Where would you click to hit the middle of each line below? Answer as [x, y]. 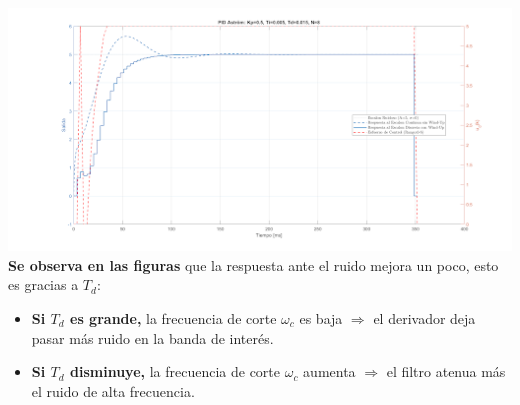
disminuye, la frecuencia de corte [175, 371]
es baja [321, 317]
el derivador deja [424, 317]
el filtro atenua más [446, 371]
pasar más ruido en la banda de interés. [152, 337]
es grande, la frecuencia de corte [173, 317]
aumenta [329, 371]
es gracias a [43, 284]
